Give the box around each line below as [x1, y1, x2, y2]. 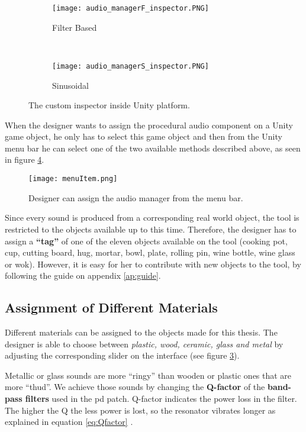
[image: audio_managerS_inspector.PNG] [52, 62, 209, 70]
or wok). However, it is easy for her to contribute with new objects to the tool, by [5, 257, 301, 270]
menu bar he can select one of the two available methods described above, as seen [5, 141, 301, 154]
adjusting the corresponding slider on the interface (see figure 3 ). [5, 349, 240, 362]
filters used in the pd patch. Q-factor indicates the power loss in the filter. [25, 392, 297, 405]
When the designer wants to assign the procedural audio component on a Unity [5, 118, 293, 131]
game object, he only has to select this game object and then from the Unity [5, 130, 282, 143]
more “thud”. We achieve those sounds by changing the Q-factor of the [5, 381, 265, 393]
